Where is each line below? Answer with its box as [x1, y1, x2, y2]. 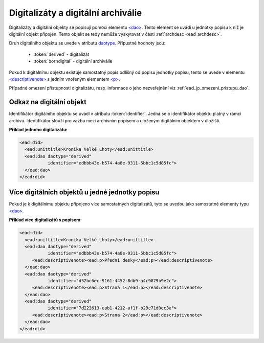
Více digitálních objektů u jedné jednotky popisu [9, 188, 160, 197]
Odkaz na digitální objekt [9, 98, 87, 106]
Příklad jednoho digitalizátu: [9, 126, 68, 132]
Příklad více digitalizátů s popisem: [9, 217, 82, 223]
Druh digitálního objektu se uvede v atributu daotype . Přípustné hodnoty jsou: [9, 40, 166, 46]
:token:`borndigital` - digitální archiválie [33, 58, 112, 64]
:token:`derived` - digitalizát [33, 51, 89, 57]
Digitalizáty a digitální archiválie [9, 7, 142, 18]
